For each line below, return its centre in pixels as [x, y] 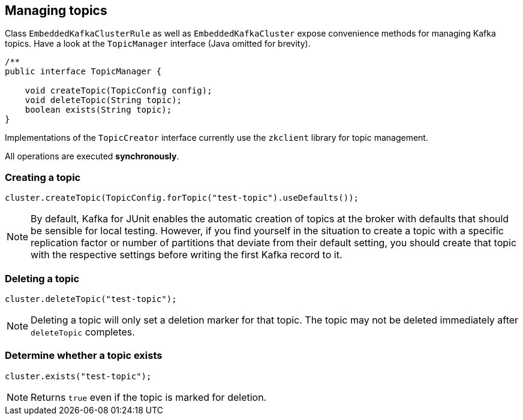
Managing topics [56, 10]
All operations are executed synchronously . [92, 156]
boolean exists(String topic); [98, 110]
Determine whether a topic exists [84, 356]
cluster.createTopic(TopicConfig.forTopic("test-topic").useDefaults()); [182, 198]
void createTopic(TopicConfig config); [118, 91]
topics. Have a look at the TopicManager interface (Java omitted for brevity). [158, 44]
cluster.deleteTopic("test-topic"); [91, 299]
